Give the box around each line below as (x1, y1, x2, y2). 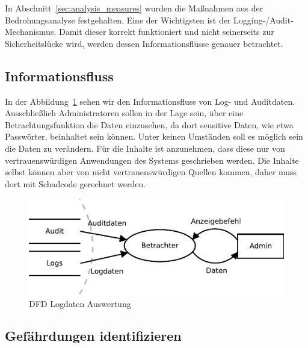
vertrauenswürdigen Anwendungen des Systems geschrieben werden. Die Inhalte (5, 154, 299, 166)
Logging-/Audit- (233, 13, 294, 26)
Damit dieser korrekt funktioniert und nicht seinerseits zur (58, 25, 274, 38)
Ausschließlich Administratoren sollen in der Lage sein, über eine (5, 107, 244, 119)
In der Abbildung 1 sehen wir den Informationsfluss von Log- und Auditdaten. (5, 95, 295, 107)
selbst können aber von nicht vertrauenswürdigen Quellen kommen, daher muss (5, 166, 297, 178)
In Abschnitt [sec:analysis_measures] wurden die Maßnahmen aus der (5, 2, 263, 14)
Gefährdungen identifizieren (5, 326, 182, 345)
